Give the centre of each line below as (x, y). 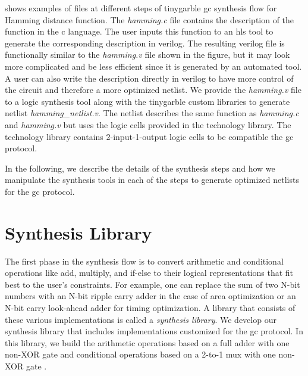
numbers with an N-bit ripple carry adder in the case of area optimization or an (150, 296)
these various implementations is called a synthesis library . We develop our (141, 319)
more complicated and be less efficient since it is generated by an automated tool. (153, 66)
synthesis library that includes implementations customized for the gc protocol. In (154, 331)
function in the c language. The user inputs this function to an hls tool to (139, 31)
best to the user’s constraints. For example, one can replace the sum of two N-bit (153, 284)
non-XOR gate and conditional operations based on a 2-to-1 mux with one (140, 354)
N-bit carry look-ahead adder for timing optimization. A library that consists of (150, 307)
